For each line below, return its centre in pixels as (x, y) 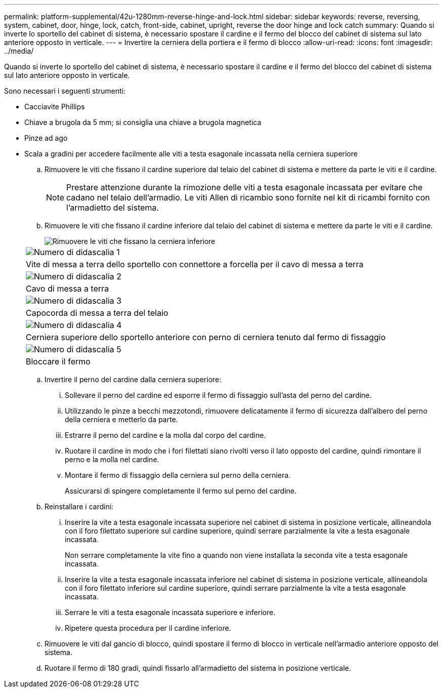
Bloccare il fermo (58, 361)
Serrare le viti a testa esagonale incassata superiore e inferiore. (170, 612)
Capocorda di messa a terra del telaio (97, 313)
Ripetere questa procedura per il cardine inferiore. (148, 628)
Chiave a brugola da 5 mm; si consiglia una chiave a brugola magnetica (143, 122)
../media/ (19, 51)
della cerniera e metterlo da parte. (121, 419)
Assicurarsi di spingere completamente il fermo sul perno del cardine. (181, 491)
